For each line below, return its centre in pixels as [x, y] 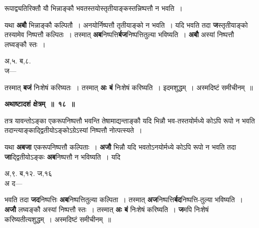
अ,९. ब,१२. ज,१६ [28, 173]
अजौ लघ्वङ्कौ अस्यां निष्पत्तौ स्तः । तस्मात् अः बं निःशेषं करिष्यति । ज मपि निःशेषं [107, 209]
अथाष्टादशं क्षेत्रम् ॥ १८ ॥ [40, 104]
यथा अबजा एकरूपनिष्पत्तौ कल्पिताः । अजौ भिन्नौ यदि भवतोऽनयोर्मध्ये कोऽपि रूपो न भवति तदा [120, 146]
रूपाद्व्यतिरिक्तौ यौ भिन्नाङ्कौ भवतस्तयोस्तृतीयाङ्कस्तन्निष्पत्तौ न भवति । [94, 8]
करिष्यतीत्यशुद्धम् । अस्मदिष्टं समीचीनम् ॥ [58, 219]
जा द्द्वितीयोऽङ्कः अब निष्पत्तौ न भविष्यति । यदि [63, 156]
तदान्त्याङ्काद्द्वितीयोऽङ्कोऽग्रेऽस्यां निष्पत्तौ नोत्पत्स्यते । [73, 130]
